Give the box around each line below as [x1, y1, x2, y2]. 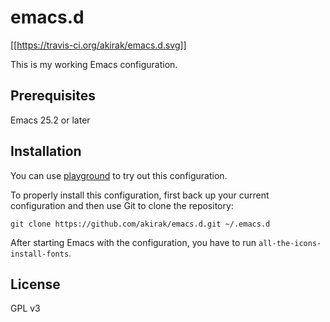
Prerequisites [10, 87, 96, 105]
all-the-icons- [258, 238, 322, 248]
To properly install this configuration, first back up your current [10, 189, 270, 201]
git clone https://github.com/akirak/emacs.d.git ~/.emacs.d [10, 219, 271, 229]
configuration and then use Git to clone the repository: [10, 199, 234, 211]
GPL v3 [10, 302, 41, 315]
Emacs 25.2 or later [10, 114, 91, 126]
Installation [10, 143, 82, 160]
